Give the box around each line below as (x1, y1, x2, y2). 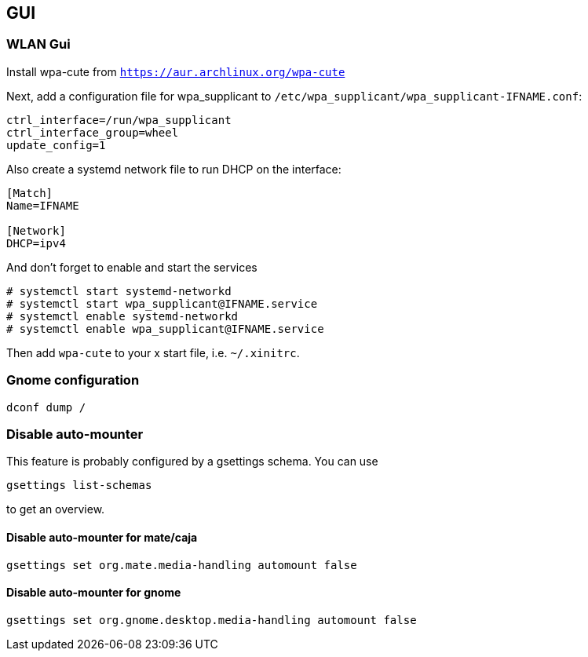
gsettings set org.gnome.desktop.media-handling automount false (6, 613, 417, 626)
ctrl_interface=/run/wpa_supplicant (6, 113, 232, 126)
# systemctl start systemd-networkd (6, 284, 232, 297)
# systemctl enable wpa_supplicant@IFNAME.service (6, 322, 324, 335)
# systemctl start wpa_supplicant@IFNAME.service (6, 297, 318, 310)
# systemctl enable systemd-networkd (6, 309, 239, 323)
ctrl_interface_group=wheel (6, 126, 179, 139)
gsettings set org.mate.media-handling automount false (6, 558, 357, 571)
